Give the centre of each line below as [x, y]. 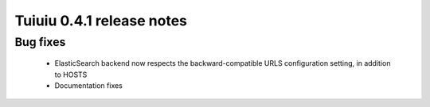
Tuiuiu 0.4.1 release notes [101, 21]
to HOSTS [71, 75]
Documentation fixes [89, 85]
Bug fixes [40, 42]
